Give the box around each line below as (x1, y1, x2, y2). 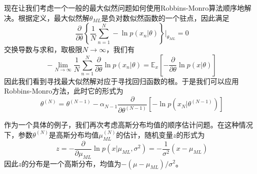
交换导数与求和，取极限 (4, 44, 82, 55)
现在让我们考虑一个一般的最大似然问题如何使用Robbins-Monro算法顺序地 (4, 3, 244, 13)
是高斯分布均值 (49, 129, 99, 140)
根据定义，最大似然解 (18, 12, 89, 23)
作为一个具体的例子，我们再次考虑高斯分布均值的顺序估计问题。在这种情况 (4, 119, 253, 130)
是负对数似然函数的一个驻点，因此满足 (101, 12, 230, 23)
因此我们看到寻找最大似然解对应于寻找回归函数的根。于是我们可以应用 (4, 75, 239, 86)
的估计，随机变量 (116, 129, 173, 140)
